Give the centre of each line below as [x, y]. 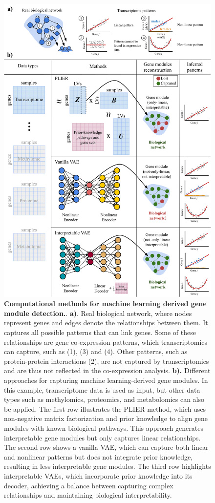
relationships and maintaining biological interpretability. [88, 495]
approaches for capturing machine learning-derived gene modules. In [106, 380]
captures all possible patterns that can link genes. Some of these [100, 332]
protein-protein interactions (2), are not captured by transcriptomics [107, 361]
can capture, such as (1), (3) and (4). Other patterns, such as [96, 351]
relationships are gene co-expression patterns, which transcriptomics [106, 342]
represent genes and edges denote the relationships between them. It [106, 323]
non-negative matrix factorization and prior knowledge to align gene [106, 418]
